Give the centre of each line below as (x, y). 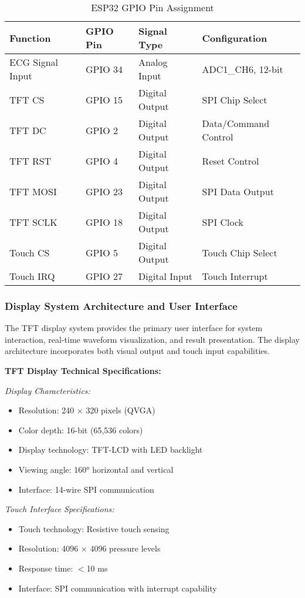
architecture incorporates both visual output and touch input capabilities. (137, 351)
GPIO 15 (104, 99)
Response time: (46, 568)
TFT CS (27, 99)
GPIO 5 (102, 252)
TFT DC (28, 130)
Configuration (235, 38)
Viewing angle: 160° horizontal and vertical (96, 469)
